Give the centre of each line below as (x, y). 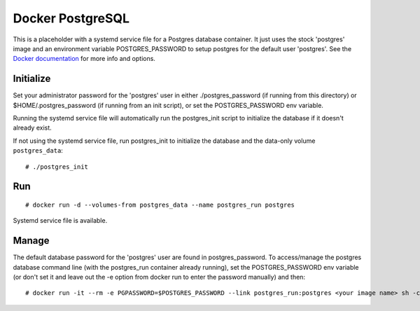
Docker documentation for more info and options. (84, 59)
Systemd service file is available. (60, 221)
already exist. (32, 128)
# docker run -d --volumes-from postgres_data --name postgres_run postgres (160, 205)
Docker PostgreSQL (71, 18)
